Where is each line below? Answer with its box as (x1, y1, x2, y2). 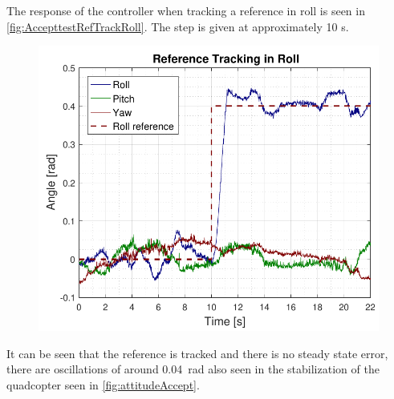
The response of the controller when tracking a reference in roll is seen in (6, 2, 365, 18)
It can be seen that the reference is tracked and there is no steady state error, (6, 345, 388, 361)
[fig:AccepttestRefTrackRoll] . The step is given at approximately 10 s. (6, 18, 349, 34)
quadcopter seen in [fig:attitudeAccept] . (6, 376, 200, 393)
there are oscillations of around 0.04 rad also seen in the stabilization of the (6, 361, 380, 377)
